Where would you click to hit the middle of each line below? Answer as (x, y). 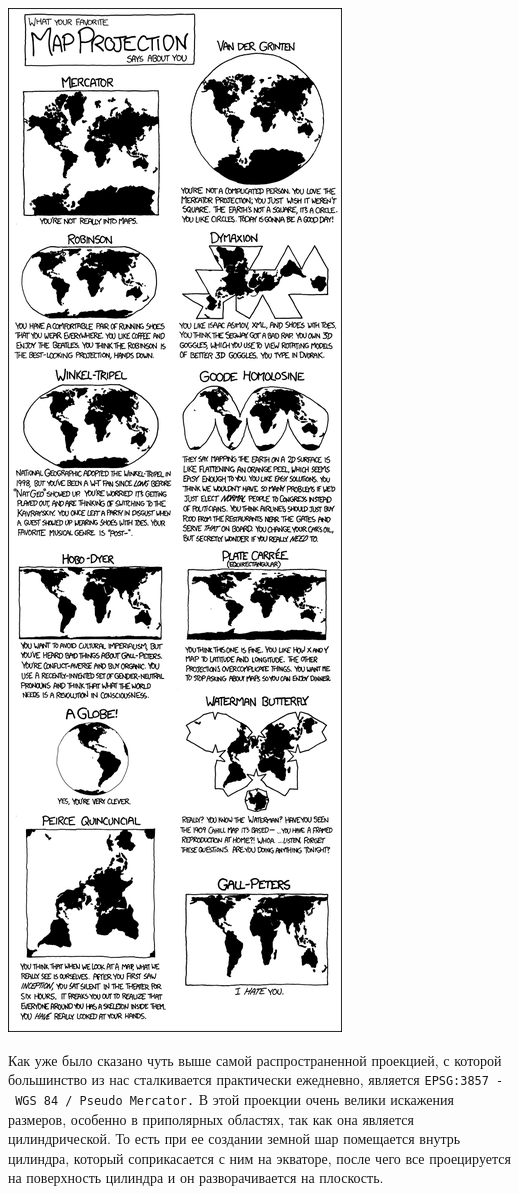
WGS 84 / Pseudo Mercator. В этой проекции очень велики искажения (234, 1098)
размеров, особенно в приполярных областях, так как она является (211, 1118)
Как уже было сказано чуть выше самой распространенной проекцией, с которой (255, 1059)
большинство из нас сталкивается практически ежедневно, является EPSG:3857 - (256, 1079)
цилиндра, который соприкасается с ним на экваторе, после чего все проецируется (259, 1157)
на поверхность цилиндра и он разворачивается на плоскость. (196, 1177)
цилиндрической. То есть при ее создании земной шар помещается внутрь (234, 1138)
